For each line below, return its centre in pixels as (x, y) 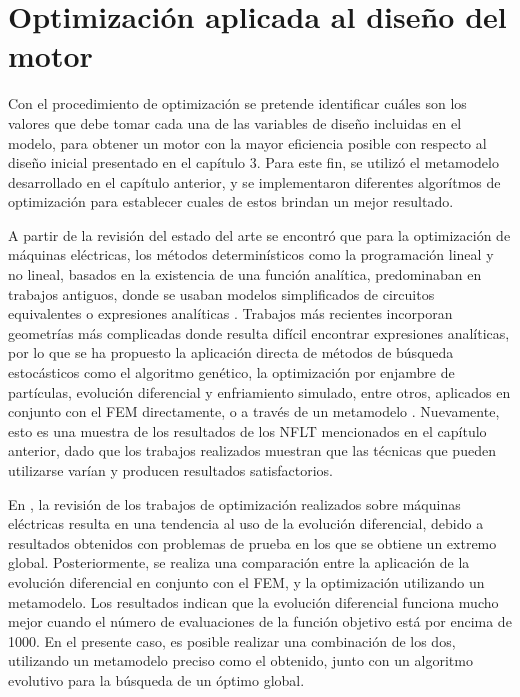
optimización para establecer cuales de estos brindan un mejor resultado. (231, 201)
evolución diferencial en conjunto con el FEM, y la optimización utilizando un (246, 581)
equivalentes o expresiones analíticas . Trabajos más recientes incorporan (230, 313)
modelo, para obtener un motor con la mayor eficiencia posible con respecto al (247, 142)
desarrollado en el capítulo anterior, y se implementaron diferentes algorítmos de (254, 181)
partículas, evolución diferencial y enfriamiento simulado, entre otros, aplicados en (259, 391)
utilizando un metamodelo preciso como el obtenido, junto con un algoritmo (240, 660)
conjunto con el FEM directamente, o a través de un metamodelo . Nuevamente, (254, 411)
